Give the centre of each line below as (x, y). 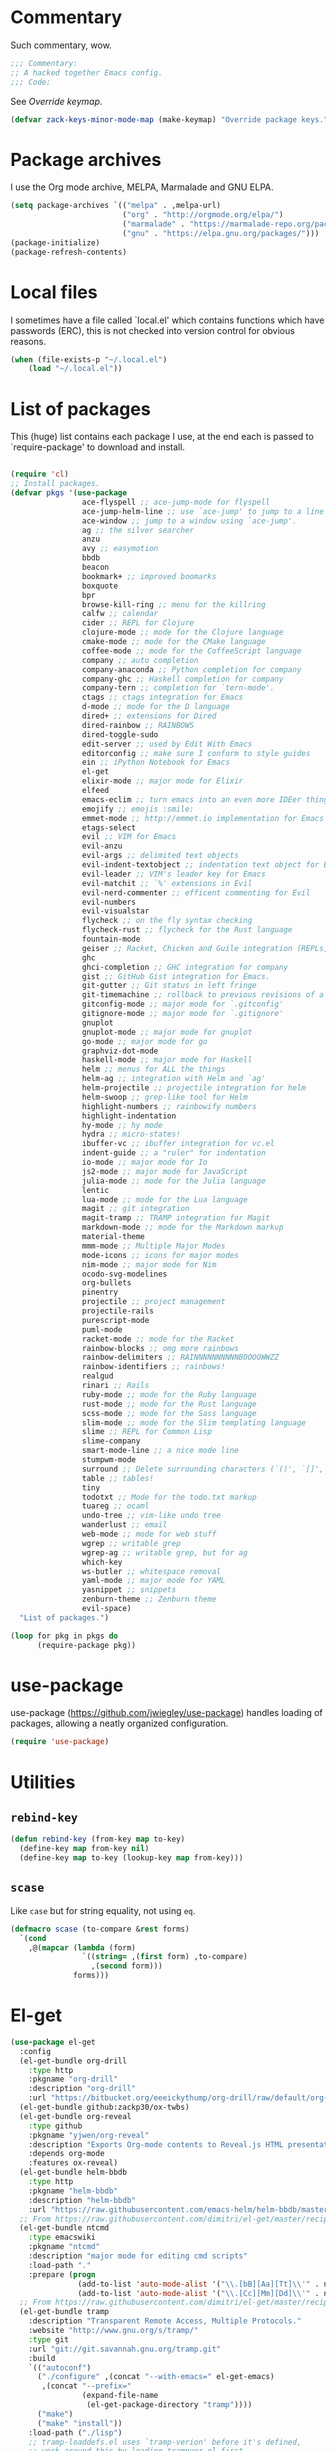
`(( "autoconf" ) (60, 2367)
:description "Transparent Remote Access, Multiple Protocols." (165, 2321)
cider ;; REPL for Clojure (138, 623)
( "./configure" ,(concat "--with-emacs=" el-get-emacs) (155, 2377)
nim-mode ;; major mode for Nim (149, 1264)
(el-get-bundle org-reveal (75, 2116)
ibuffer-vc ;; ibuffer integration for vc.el (178, 1144)
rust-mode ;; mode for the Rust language (169, 1404)
